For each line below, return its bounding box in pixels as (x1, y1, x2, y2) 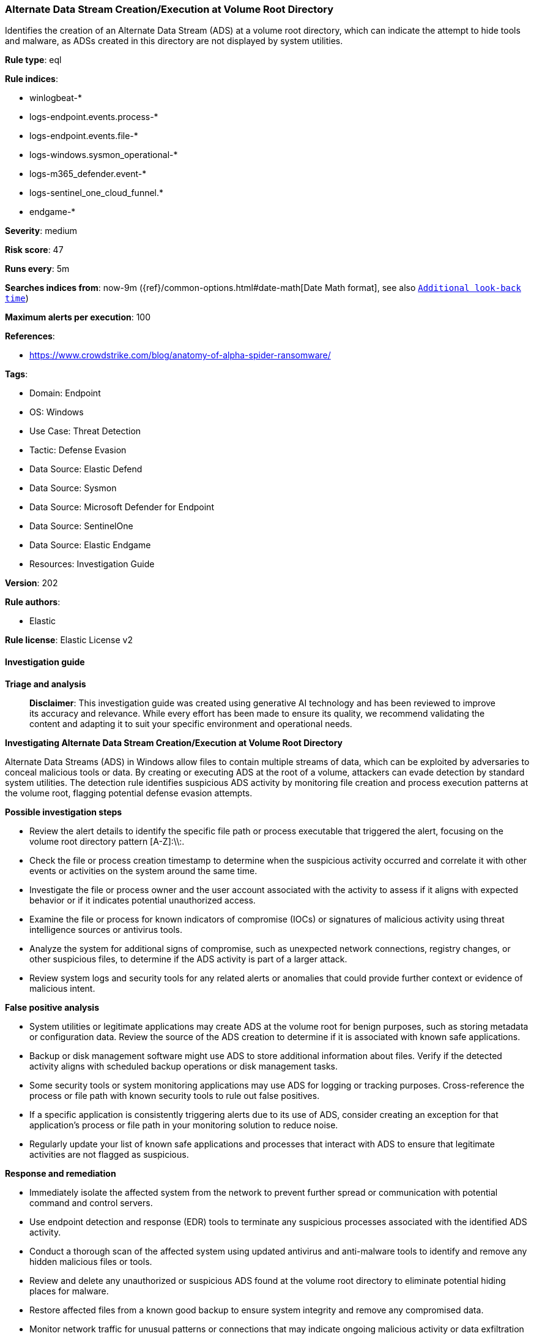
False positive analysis (5, 1002, 99, 1013)
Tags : (5, 369, 28, 380)
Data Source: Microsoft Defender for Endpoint (29, 502, 214, 513)
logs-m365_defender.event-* (29, 168, 147, 179)
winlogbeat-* (29, 92, 82, 104)
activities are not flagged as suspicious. (29, 1149, 189, 1160)
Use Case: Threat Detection (29, 426, 141, 437)
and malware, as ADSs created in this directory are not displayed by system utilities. (5, 36, 343, 47)
